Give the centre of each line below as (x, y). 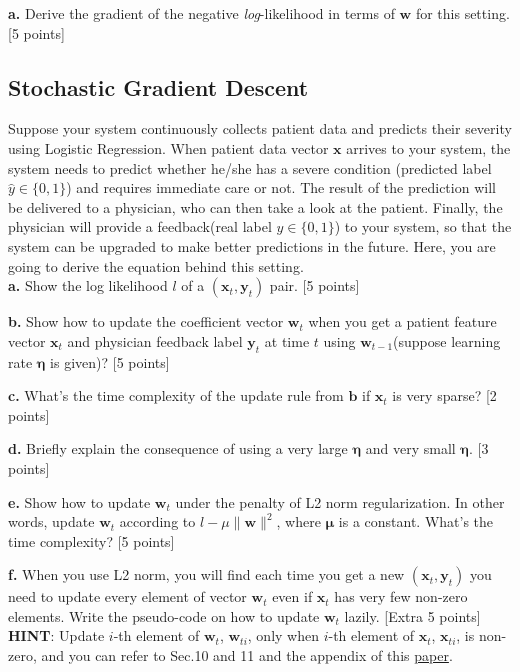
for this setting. (462, 13)
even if (292, 596)
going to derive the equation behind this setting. (156, 265)
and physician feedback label (155, 340)
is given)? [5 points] (110, 361)
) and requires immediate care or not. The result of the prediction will (281, 187)
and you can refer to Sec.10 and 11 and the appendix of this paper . (247, 655)
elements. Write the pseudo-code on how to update (164, 615)
